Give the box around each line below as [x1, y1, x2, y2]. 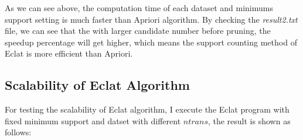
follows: [5, 126, 32, 138]
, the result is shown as [207, 114, 291, 127]
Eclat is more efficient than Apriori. [5, 47, 133, 60]
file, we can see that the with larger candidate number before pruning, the [5, 24, 271, 37]
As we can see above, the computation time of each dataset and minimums [5, 2, 273, 13]
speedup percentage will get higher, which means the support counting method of [5, 36, 297, 48]
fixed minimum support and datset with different [5, 114, 181, 127]
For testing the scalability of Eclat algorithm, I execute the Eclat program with [5, 103, 290, 116]
